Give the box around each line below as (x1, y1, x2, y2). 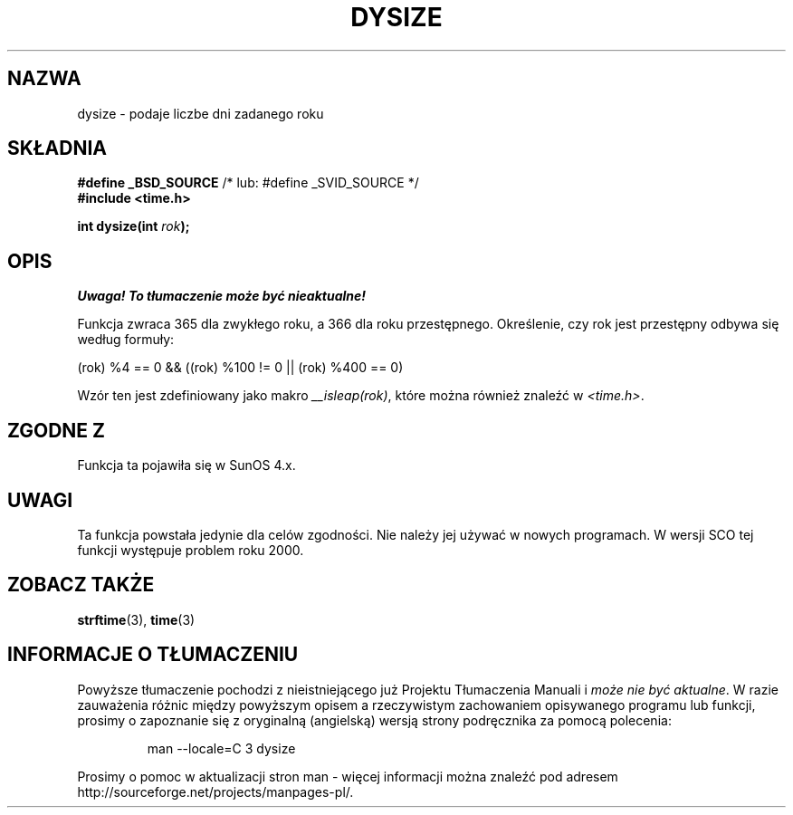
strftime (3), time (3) (77, 611, 196, 628)
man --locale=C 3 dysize (147, 740, 296, 756)
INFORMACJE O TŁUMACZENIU (7, 643, 299, 666)
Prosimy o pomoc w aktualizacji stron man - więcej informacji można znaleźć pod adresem (77, 768, 618, 784)
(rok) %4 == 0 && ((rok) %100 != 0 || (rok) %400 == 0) (77, 360, 404, 376)
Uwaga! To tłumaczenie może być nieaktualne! (77, 288, 367, 304)
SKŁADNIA (7, 137, 107, 160)
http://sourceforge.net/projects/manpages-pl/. (77, 783, 354, 800)
